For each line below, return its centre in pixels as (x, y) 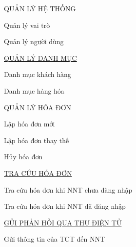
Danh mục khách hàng (38, 74)
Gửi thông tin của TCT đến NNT (54, 239)
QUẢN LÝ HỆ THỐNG (40, 8)
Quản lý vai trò (27, 25)
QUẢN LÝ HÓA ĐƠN (38, 107)
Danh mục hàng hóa (34, 90)
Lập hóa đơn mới (29, 124)
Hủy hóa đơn (23, 157)
